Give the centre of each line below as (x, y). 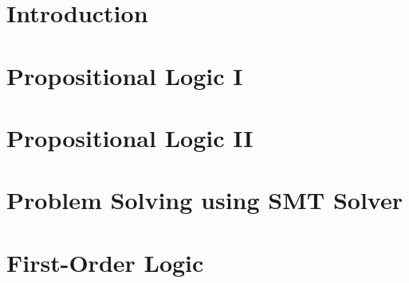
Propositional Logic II (130, 137)
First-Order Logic (105, 262)
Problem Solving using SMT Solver (204, 200)
